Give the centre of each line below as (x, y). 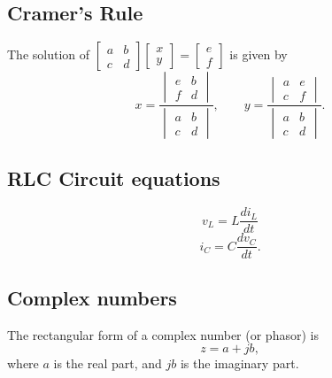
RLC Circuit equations (114, 178)
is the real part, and (108, 363)
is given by (259, 54)
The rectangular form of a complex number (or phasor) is (163, 334)
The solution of (49, 54)
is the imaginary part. (239, 363)
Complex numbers (92, 297)
